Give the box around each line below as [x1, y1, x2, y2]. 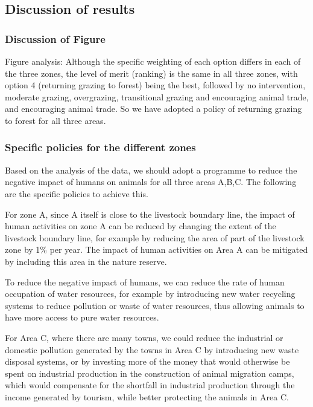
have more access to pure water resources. [5, 311, 159, 324]
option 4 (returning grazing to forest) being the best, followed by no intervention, [5, 79, 306, 91]
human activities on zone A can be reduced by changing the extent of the [5, 220, 276, 232]
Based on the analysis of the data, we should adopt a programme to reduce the [5, 163, 297, 176]
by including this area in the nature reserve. [5, 255, 167, 267]
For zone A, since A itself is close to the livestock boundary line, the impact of [5, 207, 295, 220]
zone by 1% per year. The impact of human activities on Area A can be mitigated [5, 243, 308, 256]
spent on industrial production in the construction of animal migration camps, [5, 366, 294, 379]
